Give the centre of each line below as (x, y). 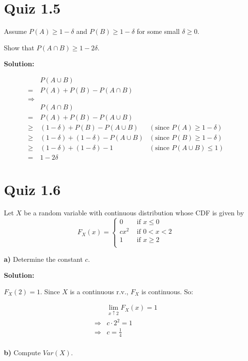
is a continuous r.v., (99, 291)
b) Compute (22, 352)
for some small (158, 31)
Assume (15, 31)
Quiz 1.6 (32, 189)
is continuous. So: (167, 291)
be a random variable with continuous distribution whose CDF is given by (134, 213)
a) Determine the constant (43, 259)
